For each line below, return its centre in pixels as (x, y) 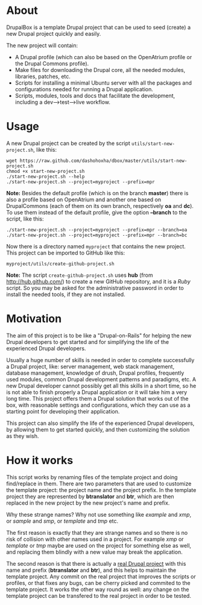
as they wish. (23, 436)
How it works (40, 461)
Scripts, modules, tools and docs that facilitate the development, (95, 95)
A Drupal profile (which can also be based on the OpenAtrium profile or (103, 57)
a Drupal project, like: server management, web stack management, (90, 366)
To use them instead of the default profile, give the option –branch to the (96, 212)
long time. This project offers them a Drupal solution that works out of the (97, 398)
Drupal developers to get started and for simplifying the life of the (88, 341)
